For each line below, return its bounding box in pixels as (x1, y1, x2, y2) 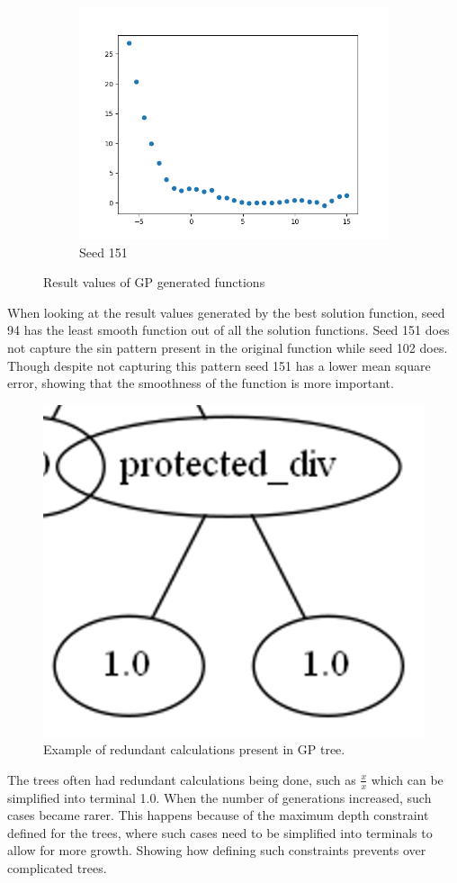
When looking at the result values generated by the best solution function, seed (7, 302, 445, 321)
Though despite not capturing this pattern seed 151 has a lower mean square (7, 356, 431, 374)
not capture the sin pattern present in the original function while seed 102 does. (7, 338, 448, 356)
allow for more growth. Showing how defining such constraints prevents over (7, 841, 426, 860)
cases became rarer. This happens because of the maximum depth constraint (7, 806, 429, 824)
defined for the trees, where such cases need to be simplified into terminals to (7, 823, 433, 842)
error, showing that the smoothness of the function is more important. (7, 374, 394, 392)
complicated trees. (7, 859, 107, 878)
